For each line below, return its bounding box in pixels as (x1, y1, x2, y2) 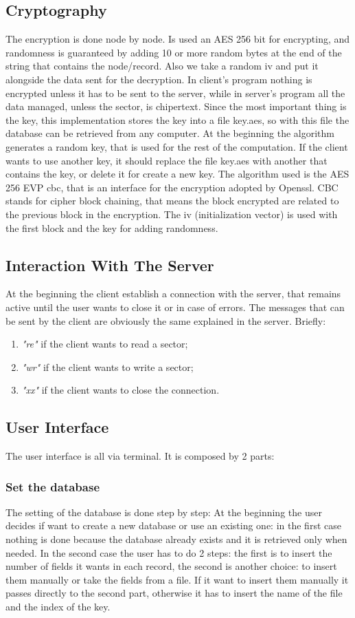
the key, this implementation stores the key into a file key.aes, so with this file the (5, 112, 350, 127)
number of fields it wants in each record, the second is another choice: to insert (5, 559, 337, 573)
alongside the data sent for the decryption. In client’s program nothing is (5, 72, 312, 86)
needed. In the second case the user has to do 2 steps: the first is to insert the (5, 545, 332, 560)
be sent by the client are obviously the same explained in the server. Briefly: (5, 313, 326, 328)
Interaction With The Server (5, 254, 214, 275)
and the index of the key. (5, 599, 111, 614)
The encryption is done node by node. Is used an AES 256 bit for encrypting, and (5, 32, 350, 46)
